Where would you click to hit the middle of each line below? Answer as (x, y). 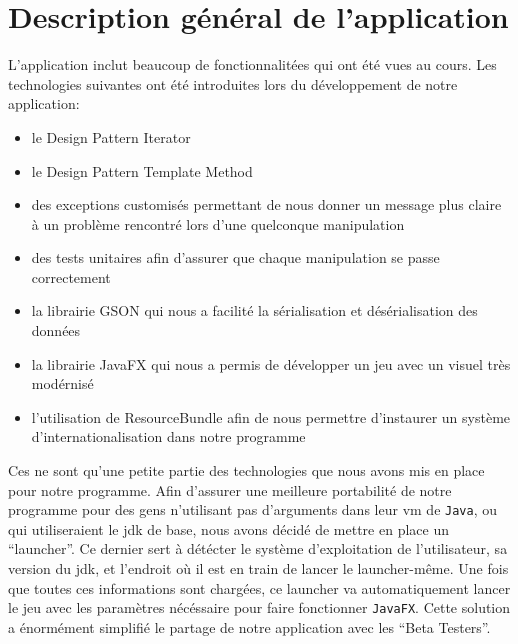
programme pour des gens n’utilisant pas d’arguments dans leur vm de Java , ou (252, 509)
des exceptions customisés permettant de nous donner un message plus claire (266, 204)
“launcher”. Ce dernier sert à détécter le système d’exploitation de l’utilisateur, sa (258, 548)
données (56, 330)
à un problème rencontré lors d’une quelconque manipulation (218, 223)
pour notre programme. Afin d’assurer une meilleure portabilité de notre (230, 489)
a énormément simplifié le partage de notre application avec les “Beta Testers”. (249, 626)
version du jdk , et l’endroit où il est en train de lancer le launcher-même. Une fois (258, 568)
